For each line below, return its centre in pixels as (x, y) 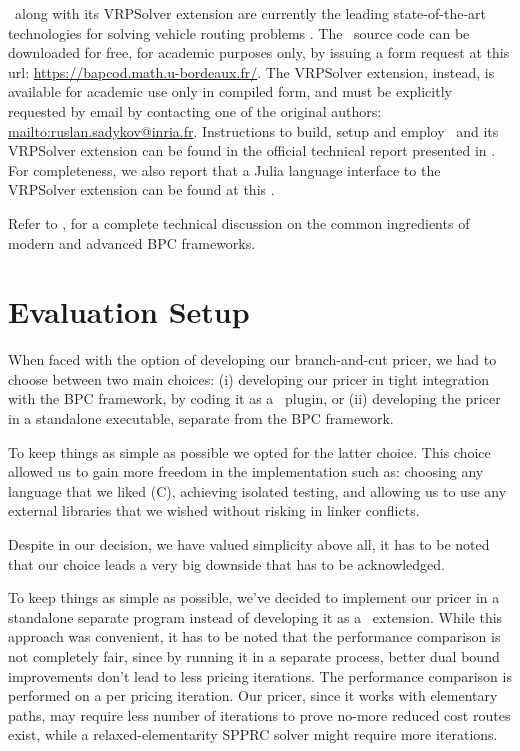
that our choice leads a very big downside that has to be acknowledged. (227, 563)
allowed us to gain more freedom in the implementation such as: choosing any (246, 471)
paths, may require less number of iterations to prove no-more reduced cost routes (259, 714)
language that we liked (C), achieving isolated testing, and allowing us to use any (257, 490)
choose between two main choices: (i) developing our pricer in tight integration (248, 378)
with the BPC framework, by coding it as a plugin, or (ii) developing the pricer (254, 398)
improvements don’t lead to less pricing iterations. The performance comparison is (260, 675)
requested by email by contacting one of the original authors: (195, 110)
